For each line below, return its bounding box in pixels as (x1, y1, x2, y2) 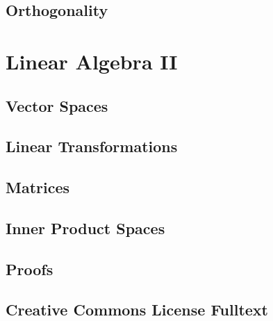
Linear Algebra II (6, 47, 178, 75)
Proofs (6, 258, 53, 279)
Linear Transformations (6, 135, 178, 157)
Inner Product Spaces (6, 217, 165, 238)
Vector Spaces (6, 94, 108, 116)
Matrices (6, 176, 70, 198)
